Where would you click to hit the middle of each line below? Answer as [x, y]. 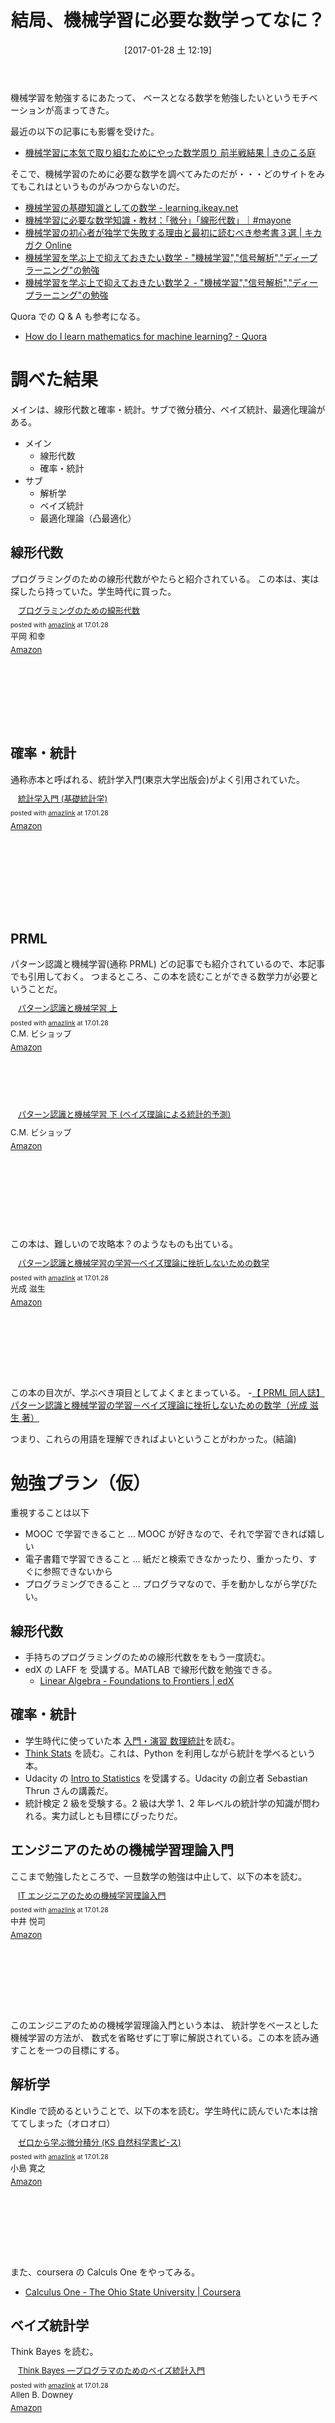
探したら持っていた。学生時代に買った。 [93, 591]
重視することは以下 [50, 1513]
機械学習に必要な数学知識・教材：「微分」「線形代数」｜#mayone [158, 220]
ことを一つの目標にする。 [71, 2050]
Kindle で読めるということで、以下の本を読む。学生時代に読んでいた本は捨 [164, 2110]
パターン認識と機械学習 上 [68, 1008]
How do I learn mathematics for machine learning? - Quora [146, 336]
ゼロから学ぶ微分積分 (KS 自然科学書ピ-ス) [100, 2142]
